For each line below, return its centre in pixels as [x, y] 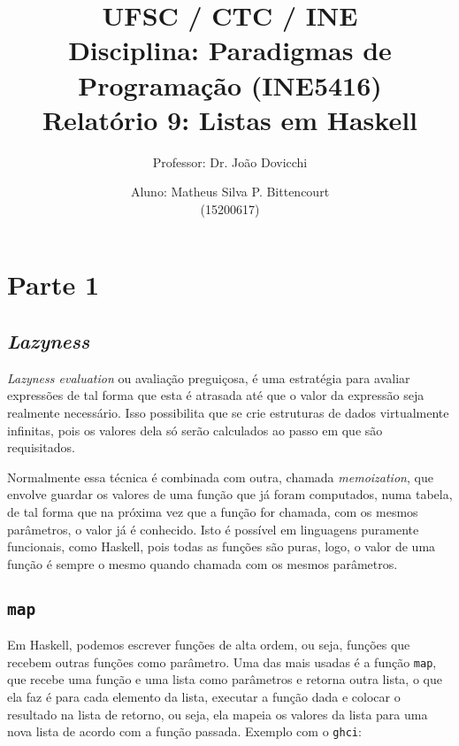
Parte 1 [54, 285]
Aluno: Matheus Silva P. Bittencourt [230, 192]
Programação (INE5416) [230, 85]
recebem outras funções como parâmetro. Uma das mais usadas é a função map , [222, 661]
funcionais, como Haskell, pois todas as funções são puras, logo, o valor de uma [222, 546]
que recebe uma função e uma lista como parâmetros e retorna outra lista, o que [225, 679]
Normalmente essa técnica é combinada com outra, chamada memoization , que [220, 477]
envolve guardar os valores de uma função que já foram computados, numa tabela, [230, 494]
